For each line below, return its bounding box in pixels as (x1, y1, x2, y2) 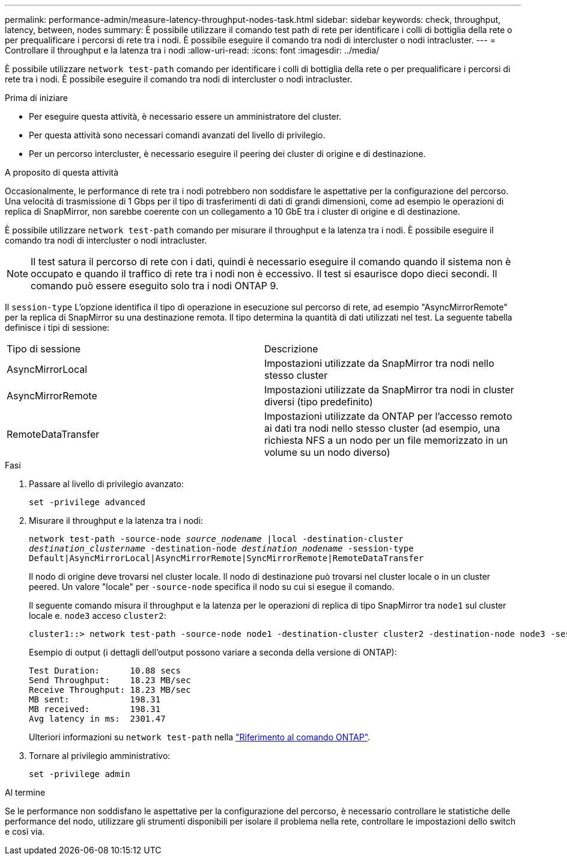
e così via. (5, 826, 45, 837)
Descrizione (264, 343, 318, 355)
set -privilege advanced (29, 497, 145, 507)
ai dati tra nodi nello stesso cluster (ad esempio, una (264, 422, 500, 434)
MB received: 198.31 (29, 704, 161, 714)
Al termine (5, 787, 46, 797)
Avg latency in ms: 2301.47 (29, 714, 166, 723)
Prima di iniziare (5, 93, 68, 103)
